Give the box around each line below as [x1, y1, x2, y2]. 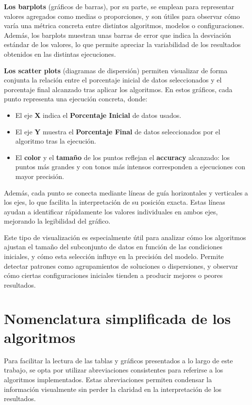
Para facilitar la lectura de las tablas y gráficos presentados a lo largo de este [4, 355, 233, 365]
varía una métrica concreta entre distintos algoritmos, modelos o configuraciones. [4, 20, 245, 31]
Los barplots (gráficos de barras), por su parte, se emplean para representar [4, 1, 235, 11]
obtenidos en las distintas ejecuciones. [4, 49, 116, 59]
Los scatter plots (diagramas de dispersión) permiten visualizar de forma [4, 65, 228, 75]
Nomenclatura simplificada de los [4, 308, 231, 328]
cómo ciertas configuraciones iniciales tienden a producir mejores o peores [4, 270, 223, 280]
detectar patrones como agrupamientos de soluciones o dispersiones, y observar [4, 260, 238, 271]
